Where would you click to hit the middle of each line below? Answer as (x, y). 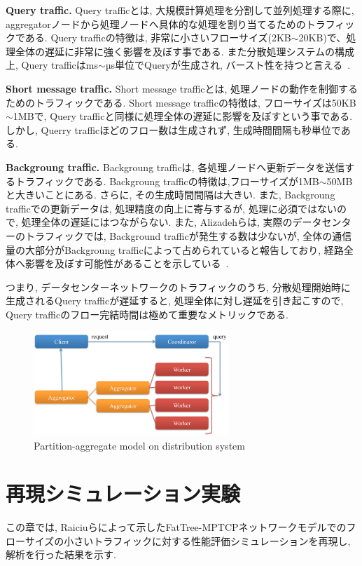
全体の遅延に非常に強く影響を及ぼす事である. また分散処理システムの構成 (185, 51)
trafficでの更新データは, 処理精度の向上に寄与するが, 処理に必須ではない (171, 208)
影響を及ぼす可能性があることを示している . (127, 263)
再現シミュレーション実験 (123, 493)
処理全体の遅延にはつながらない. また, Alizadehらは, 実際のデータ (172, 222)
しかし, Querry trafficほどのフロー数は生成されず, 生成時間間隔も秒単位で (173, 129)
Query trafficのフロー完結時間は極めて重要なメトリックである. (147, 314)
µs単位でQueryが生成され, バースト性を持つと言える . (228, 65)
